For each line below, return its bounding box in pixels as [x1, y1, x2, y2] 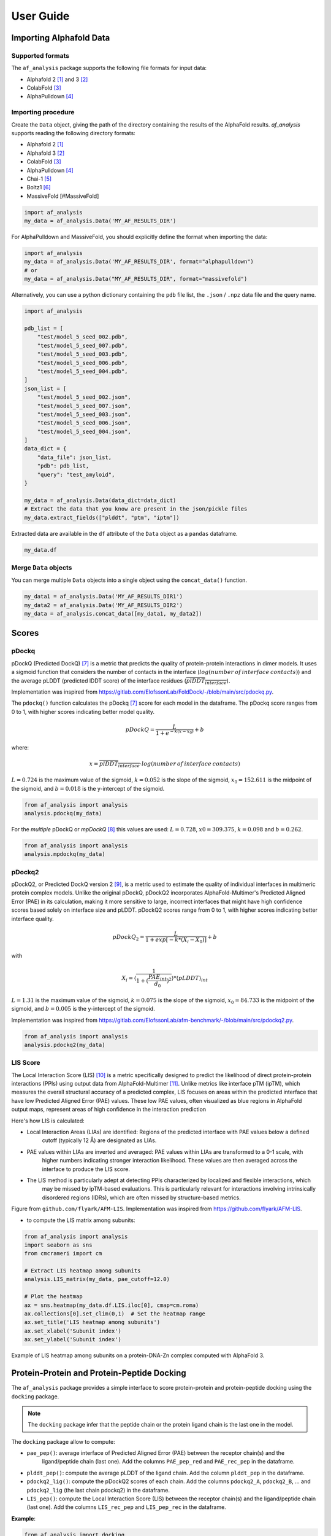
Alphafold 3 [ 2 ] [26, 149, 65, 157]
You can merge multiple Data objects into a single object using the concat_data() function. [11, 576, 248, 584]
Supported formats [11, 51, 70, 60]
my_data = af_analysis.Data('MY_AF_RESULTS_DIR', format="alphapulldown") [24, 258, 254, 265]
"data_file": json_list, [37, 453, 112, 461]
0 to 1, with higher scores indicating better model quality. [11, 708, 154, 715]
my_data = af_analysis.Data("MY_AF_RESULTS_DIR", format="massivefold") [24, 275, 248, 283]
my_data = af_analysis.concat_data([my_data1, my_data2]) [24, 610, 202, 617]
